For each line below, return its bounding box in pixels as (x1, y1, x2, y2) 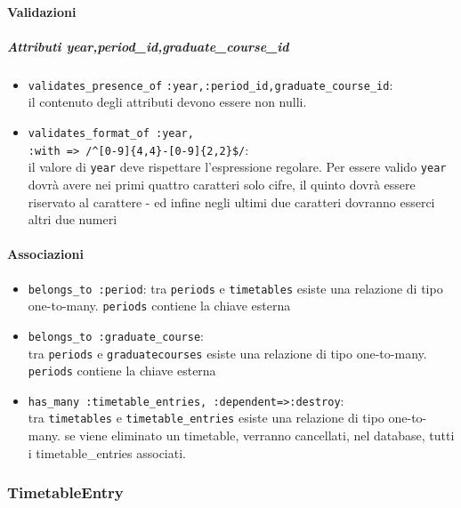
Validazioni (7, 2, 77, 20)
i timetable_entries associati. (28, 443, 186, 462)
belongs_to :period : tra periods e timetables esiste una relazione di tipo (28, 278, 443, 297)
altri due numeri (28, 210, 117, 229)
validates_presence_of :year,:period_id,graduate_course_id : (28, 75, 393, 93)
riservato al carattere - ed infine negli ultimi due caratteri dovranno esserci (28, 192, 435, 211)
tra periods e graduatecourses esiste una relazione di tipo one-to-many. (28, 343, 427, 362)
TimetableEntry (7, 481, 124, 504)
